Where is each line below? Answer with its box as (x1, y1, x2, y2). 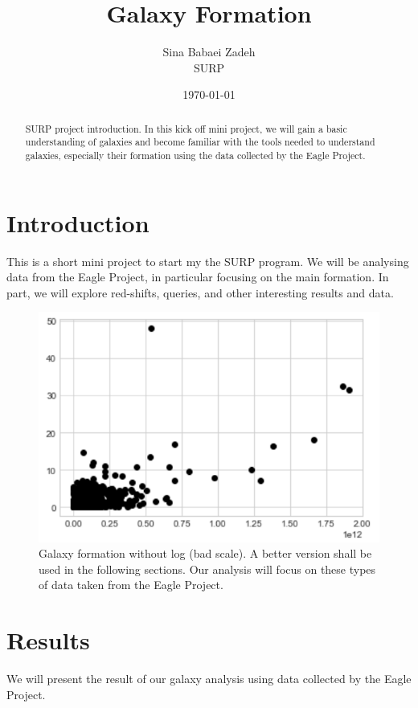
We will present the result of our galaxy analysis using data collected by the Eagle (6, 670, 412, 687)
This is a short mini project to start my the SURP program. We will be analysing (6, 252, 409, 269)
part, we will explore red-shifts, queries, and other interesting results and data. (6, 284, 394, 301)
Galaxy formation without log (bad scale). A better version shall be (39, 545, 372, 562)
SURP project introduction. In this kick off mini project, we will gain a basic (25, 121, 347, 135)
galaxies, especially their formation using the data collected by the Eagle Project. (25, 149, 366, 162)
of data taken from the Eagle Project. (39, 576, 223, 593)
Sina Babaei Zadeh (162, 43, 256, 60)
